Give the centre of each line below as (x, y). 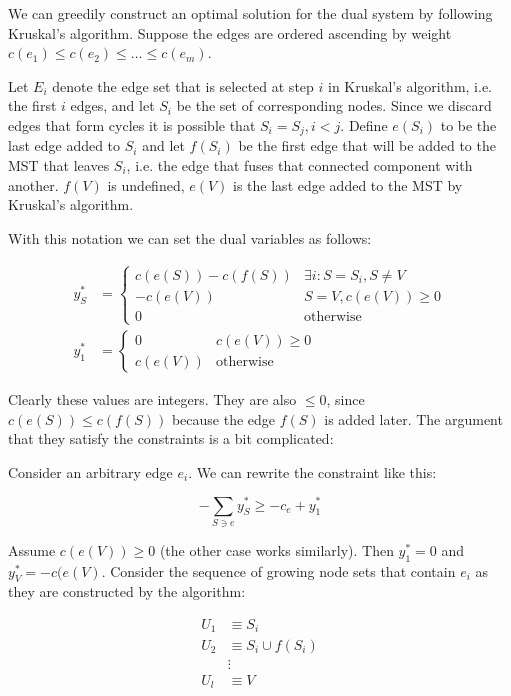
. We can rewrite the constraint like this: (312, 471)
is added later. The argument (413, 418)
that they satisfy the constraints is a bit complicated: (171, 438)
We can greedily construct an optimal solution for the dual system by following (250, 13)
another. (33, 184)
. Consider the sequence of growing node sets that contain (278, 570)
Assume (32, 549)
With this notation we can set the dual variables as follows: (190, 237)
